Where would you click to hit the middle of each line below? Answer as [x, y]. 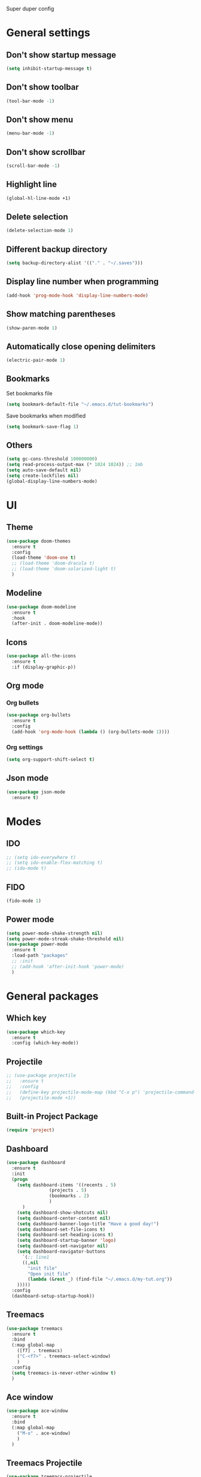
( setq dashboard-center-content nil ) [64, 1218]
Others [19, 445]
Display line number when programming [83, 281]
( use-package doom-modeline [41, 607]
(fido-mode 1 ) [24, 901]
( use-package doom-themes [38, 541]
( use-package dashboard [36, 1163]
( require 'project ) [31, 1130]
